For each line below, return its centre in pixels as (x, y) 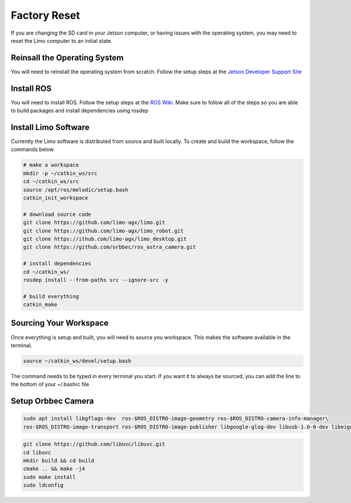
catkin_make (40, 305)
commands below (32, 149)
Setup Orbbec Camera (52, 401)
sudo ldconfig (43, 485)
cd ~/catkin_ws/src (51, 181)
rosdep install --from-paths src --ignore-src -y (96, 280)
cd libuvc (37, 452)
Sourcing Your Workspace (60, 323)
